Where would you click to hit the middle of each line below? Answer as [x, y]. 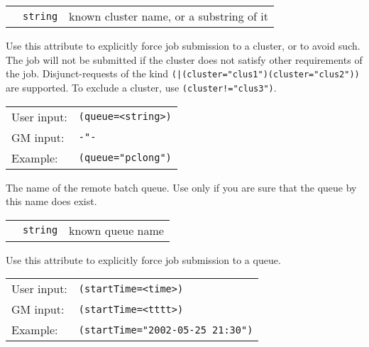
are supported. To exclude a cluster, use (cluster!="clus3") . [141, 87]
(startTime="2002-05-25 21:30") [166, 330]
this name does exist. [51, 201]
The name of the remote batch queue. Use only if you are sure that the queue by [181, 187]
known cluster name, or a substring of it [169, 16]
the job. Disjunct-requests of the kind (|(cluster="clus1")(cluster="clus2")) [183, 73]
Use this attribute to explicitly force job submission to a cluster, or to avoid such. [183, 45]
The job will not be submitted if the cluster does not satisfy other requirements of [184, 59]
